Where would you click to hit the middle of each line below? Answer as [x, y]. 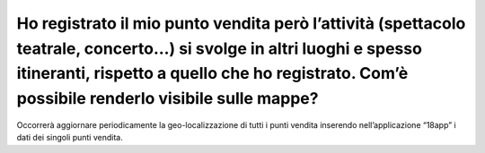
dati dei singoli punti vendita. [70, 138]
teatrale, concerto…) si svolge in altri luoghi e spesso [219, 48]
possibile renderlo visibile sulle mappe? [168, 99]
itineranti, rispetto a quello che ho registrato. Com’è [212, 74]
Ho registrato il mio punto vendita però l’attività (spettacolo [241, 23]
